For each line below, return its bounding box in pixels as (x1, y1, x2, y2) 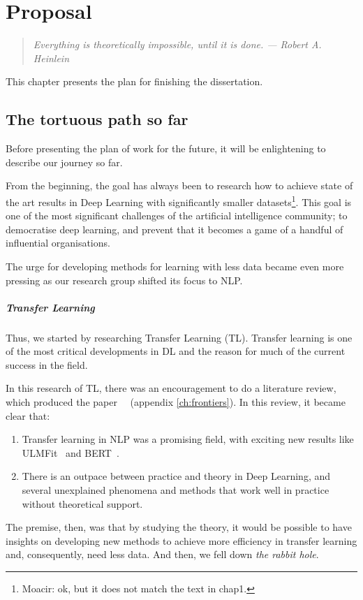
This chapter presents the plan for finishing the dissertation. (6, 74, 263, 89)
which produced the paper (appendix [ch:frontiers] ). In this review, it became (6, 395, 346, 409)
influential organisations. (6, 235, 110, 250)
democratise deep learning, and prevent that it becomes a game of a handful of (6, 221, 343, 236)
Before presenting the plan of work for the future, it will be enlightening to (6, 141, 326, 156)
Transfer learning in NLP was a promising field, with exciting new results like (22, 432, 354, 446)
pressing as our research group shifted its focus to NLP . (6, 272, 243, 287)
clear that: (6, 408, 50, 423)
